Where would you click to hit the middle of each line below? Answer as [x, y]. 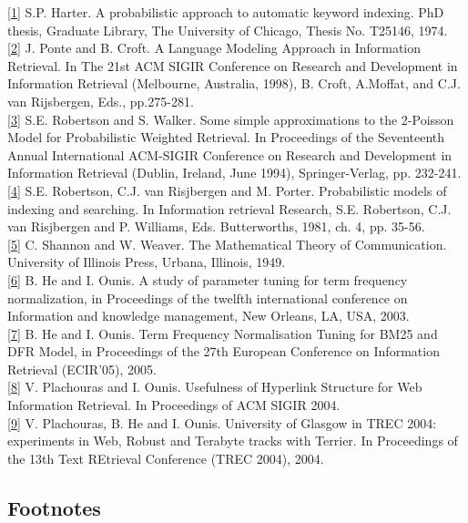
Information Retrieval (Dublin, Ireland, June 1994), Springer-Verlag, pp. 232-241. [234, 173]
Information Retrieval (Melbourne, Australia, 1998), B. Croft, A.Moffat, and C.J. [234, 83]
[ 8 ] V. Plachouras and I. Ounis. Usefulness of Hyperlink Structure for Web [215, 387]
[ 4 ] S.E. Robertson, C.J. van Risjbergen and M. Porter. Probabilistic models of [227, 190]
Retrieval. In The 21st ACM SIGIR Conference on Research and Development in [233, 65]
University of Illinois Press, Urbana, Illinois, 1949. [147, 262]
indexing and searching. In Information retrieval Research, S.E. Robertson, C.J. [229, 208]
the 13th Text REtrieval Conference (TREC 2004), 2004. [166, 458]
